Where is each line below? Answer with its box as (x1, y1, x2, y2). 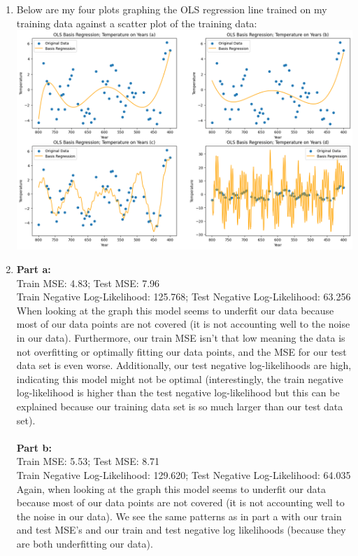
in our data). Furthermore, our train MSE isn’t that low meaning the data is (16, 331, 345, 345)
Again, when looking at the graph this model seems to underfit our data (16, 481, 326, 496)
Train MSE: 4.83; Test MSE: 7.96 (16, 275, 160, 290)
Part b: (16, 440, 52, 454)
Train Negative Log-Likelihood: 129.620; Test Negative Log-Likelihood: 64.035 (16, 467, 351, 482)
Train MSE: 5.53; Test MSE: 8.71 (16, 454, 160, 468)
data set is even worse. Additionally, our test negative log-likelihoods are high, (16, 358, 352, 373)
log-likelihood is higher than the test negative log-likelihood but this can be (16, 385, 340, 400)
